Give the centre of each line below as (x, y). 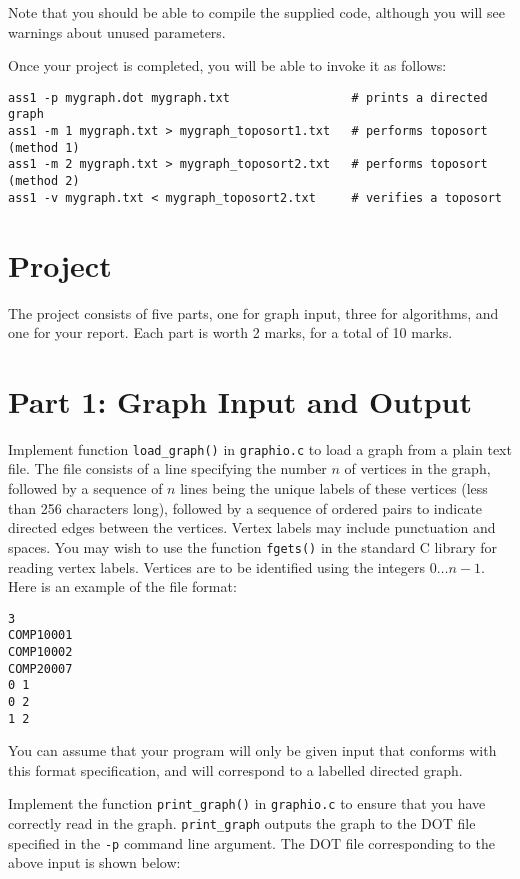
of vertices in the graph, (417, 468)
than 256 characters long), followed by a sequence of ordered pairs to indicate (245, 507)
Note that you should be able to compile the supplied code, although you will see (256, 12)
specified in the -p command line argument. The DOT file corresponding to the (251, 842)
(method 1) (44, 147)
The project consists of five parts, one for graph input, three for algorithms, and (253, 312)
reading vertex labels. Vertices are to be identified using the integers (216, 566)
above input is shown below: (94, 862)
